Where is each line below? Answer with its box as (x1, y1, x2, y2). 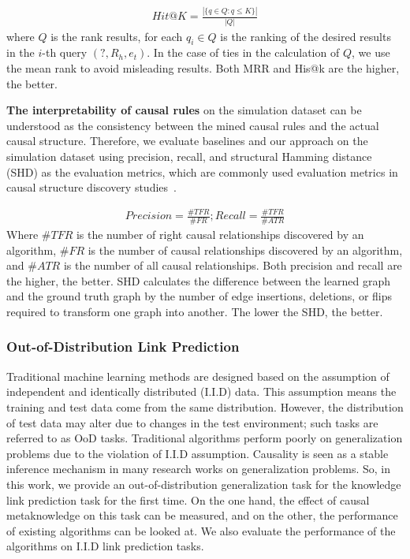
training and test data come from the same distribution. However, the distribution (6, 398, 404, 415)
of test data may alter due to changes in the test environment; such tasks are (6, 414, 378, 430)
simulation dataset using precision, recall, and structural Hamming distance (6, 148, 372, 165)
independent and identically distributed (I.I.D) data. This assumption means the (6, 383, 397, 400)
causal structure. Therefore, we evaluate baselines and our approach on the (6, 132, 368, 149)
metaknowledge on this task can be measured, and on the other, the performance (6, 507, 398, 524)
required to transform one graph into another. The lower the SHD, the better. (6, 303, 383, 319)
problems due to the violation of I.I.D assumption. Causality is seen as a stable (6, 445, 389, 461)
